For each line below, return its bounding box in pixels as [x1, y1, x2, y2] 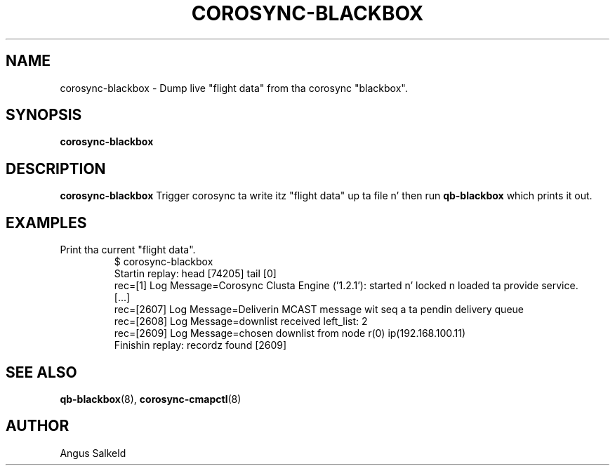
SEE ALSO [6, 363, 77, 381]
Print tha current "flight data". [60, 244, 196, 256]
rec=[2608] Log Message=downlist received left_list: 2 [114, 315, 368, 328]
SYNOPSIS [6, 106, 82, 124]
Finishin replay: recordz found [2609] [114, 339, 287, 352]
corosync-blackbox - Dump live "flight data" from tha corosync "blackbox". [60, 81, 408, 94]
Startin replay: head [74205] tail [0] [114, 267, 277, 280]
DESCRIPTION [6, 159, 106, 178]
